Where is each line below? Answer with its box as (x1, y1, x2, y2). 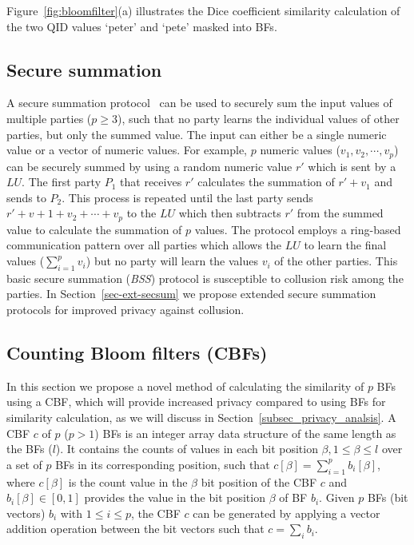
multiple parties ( (6, 109, 92, 126)
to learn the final (304, 237, 387, 253)
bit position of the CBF (201, 473, 317, 490)
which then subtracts (178, 205, 281, 221)
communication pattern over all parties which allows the (6, 237, 282, 253)
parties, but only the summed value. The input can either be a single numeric (6, 125, 387, 142)
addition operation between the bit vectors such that (6, 520, 265, 537)
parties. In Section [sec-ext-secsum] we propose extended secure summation (6, 285, 376, 302)
